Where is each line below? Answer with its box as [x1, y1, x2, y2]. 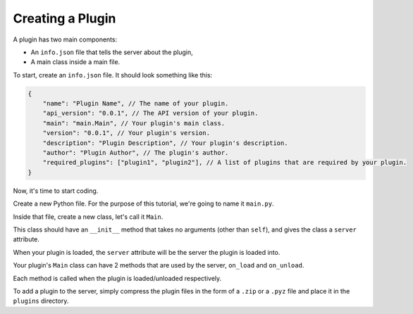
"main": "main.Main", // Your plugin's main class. [42, 119, 226, 127]
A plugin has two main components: [13, 35, 118, 44]
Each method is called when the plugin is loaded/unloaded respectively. [13, 274, 222, 282]
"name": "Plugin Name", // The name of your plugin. [42, 99, 229, 108]
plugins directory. [13, 296, 69, 306]
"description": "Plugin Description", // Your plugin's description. [42, 139, 288, 147]
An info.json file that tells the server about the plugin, [30, 48, 193, 56]
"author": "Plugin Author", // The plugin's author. [42, 149, 229, 157]
